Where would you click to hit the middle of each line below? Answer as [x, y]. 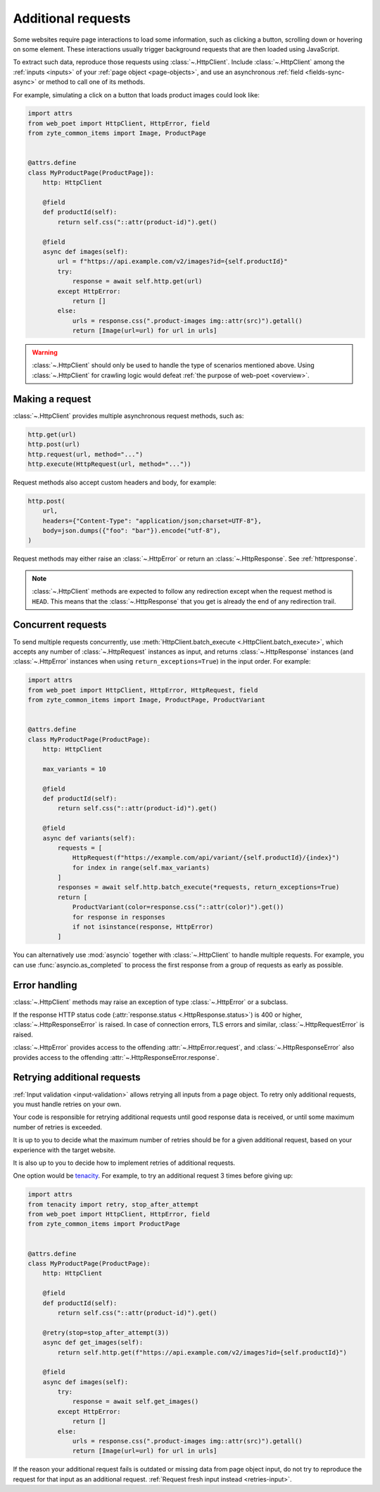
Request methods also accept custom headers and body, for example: [115, 482]
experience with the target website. [64, 1150]
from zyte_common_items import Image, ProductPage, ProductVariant [147, 700]
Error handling [45, 985]
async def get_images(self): [93, 1343]
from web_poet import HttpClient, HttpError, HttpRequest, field [143, 690]
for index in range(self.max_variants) [141, 868]
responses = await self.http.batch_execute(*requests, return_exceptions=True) [198, 887]
